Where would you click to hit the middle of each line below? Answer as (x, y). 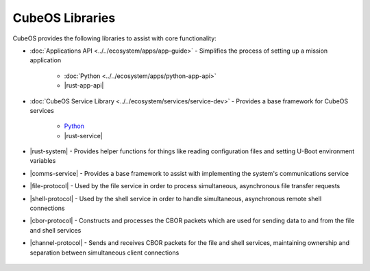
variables (43, 161)
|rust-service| (83, 135)
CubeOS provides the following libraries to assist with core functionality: (115, 38)
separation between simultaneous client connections (104, 253)
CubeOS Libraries (64, 18)
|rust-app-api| (84, 86)
